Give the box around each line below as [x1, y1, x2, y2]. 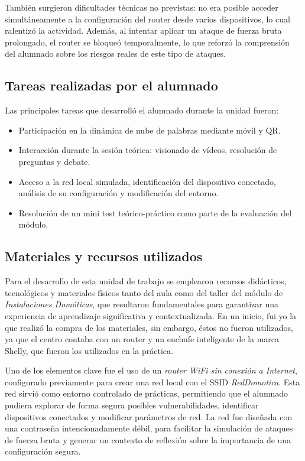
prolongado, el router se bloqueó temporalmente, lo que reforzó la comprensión [5, 35, 290, 48]
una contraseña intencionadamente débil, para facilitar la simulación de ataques [5, 422, 293, 434]
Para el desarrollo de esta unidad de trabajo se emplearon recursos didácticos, [5, 275, 287, 287]
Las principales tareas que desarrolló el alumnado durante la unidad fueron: [5, 104, 279, 116]
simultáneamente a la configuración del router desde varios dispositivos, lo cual [5, 12, 290, 25]
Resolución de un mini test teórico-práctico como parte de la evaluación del [18, 206, 292, 219]
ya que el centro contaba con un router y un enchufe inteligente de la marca [5, 333, 280, 345]
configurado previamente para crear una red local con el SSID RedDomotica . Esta [5, 375, 300, 388]
